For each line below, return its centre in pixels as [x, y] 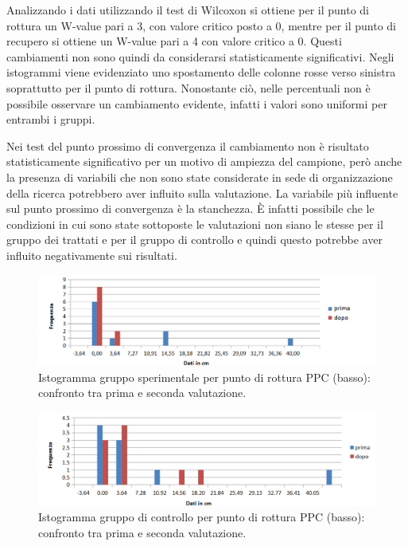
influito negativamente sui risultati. [92, 255]
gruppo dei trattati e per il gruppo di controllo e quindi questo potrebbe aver [194, 240]
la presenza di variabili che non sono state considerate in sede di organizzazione [200, 177]
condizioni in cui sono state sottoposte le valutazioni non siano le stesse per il [195, 224]
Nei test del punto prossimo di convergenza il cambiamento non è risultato [188, 145]
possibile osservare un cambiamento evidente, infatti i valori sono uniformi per [197, 103]
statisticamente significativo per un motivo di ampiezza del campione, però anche [204, 161]
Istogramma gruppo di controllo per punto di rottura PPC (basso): [202, 517]
